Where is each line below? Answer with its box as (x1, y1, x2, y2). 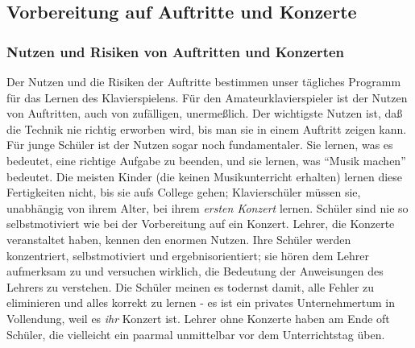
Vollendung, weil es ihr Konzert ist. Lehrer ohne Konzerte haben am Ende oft (6, 309, 390, 326)
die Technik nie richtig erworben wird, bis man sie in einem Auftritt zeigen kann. (6, 120, 407, 137)
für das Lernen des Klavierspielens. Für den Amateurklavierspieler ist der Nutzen (6, 89, 408, 106)
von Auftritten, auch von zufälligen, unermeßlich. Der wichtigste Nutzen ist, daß (6, 105, 403, 122)
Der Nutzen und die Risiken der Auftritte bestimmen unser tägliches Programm (6, 73, 401, 89)
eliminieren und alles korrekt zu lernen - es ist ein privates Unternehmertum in (6, 294, 396, 311)
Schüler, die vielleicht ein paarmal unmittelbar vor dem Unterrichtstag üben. (6, 325, 385, 342)
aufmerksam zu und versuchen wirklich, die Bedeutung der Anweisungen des (6, 263, 384, 280)
